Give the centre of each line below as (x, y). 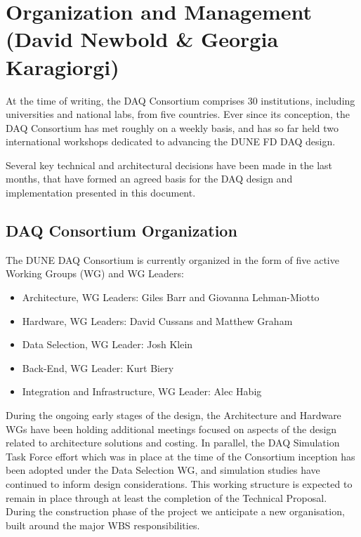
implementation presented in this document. (101, 193)
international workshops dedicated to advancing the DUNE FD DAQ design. (171, 141)
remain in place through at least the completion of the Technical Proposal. (166, 497)
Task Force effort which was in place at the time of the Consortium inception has (180, 456)
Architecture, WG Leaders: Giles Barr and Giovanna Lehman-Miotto (171, 297)
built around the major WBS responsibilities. (103, 525)
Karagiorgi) (63, 66)
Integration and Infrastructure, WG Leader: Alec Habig (142, 391)
